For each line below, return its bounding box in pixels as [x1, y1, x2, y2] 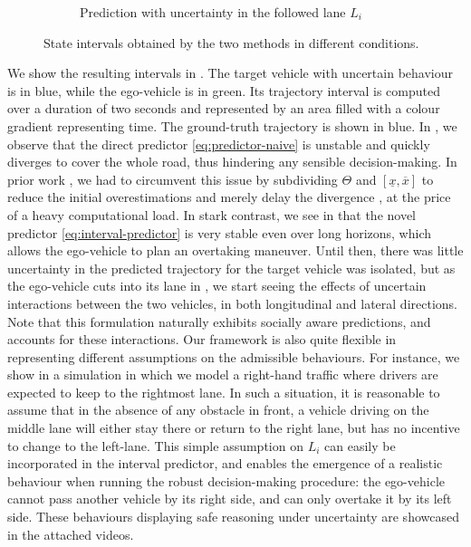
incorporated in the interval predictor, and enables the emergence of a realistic [7, 454, 443, 473]
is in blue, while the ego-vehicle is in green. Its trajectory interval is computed [7, 81, 440, 100]
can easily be [324, 436, 396, 455]
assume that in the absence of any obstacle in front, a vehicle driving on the [7, 400, 429, 419]
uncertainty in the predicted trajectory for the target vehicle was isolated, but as [7, 258, 456, 277]
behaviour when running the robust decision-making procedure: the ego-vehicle [7, 471, 445, 490]
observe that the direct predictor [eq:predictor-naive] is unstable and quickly [7, 134, 430, 153]
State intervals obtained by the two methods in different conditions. [43, 33, 419, 52]
